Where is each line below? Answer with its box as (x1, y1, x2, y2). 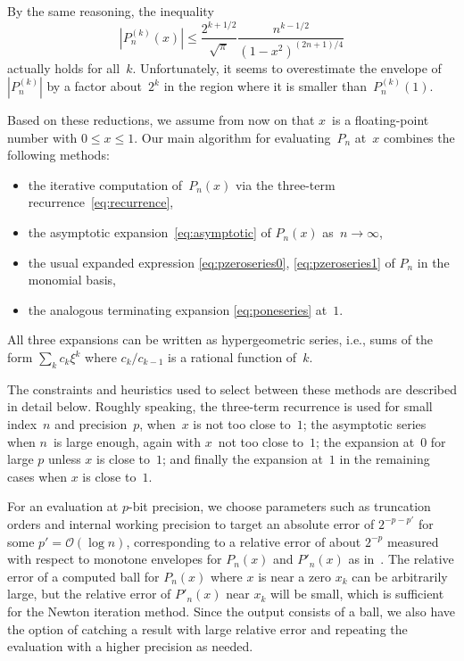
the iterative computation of (28, 175, 183, 194)
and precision (54, 415, 128, 434)
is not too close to (193, 415, 291, 434)
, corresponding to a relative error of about (126, 532, 361, 550)
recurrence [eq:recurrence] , (28, 193, 174, 211)
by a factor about (46, 77, 143, 95)
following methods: (7, 145, 110, 164)
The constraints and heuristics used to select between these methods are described (7, 379, 457, 398)
